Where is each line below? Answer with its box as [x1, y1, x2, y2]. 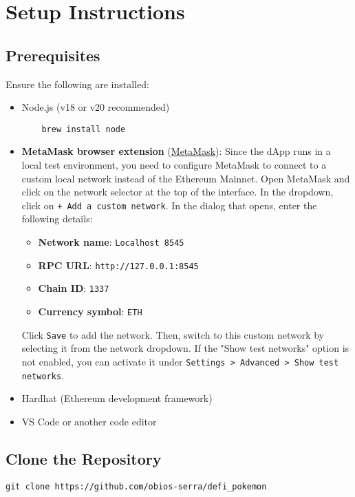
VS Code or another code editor [21, 414, 157, 428]
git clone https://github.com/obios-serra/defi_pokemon [6, 481, 267, 491]
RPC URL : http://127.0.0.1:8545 [38, 257, 199, 272]
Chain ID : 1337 [38, 281, 109, 295]
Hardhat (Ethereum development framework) [21, 391, 213, 405]
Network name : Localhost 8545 [38, 235, 184, 249]
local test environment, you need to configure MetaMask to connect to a [21, 158, 327, 172]
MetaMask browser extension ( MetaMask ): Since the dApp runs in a [21, 144, 331, 158]
